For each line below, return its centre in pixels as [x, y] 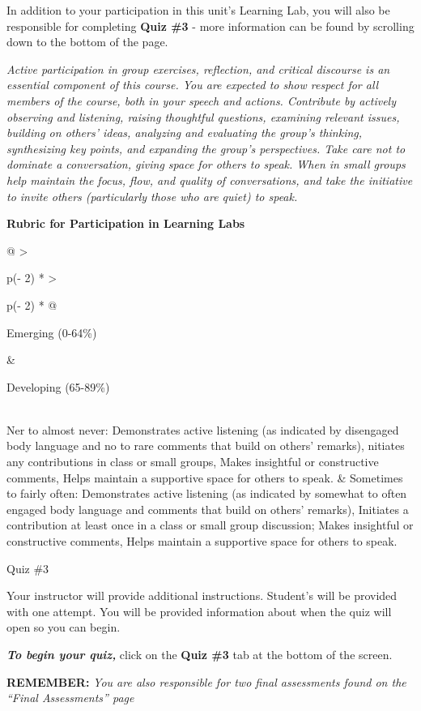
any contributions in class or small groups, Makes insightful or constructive [193, 462]
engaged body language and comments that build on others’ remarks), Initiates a [208, 509]
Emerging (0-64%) [52, 332]
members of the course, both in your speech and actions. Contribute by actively [201, 100]
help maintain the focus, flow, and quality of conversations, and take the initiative [210, 180]
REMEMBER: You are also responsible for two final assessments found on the [206, 681]
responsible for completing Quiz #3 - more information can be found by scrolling [210, 26]
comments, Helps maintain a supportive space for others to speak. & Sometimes [205, 477]
